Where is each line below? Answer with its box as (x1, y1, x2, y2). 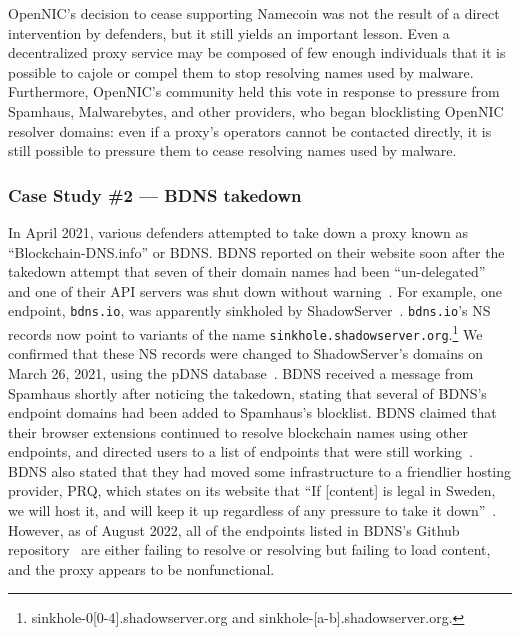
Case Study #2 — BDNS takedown (8, 182, 302, 207)
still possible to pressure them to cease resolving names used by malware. (8, 140, 457, 161)
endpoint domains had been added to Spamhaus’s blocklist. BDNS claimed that (8, 402, 497, 423)
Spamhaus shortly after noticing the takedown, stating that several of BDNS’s (8, 382, 487, 403)
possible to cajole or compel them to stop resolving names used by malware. (8, 61, 474, 82)
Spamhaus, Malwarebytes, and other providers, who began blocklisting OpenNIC (8, 100, 504, 121)
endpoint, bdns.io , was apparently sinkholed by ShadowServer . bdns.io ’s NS (8, 300, 491, 321)
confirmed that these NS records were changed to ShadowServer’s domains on (8, 343, 483, 364)
